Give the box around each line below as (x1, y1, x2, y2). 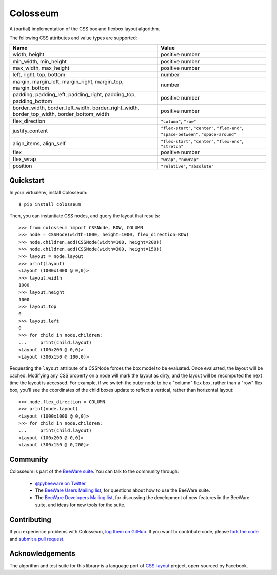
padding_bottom (12, 97, 52, 105)
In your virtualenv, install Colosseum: (9, 189, 87, 195)
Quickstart (9, 176, 45, 185)
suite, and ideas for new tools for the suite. (35, 502, 126, 508)
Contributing (9, 515, 51, 524)
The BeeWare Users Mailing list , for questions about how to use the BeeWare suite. (35, 487, 210, 493)
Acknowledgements (9, 549, 75, 558)
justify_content (12, 127, 48, 134)
